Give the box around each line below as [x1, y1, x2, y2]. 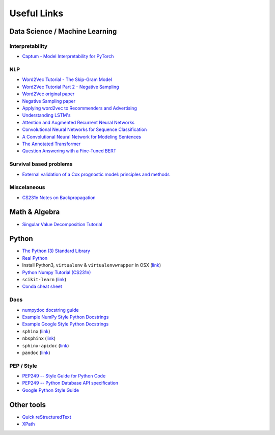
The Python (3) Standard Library [22, 248, 90, 254]
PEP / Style [9, 362, 38, 369]
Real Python [22, 255, 48, 261]
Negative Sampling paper [22, 98, 76, 104]
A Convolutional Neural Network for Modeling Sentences [22, 133, 141, 140]
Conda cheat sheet [22, 283, 62, 290]
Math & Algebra [9, 208, 60, 216]
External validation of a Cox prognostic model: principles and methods [22, 171, 170, 177]
